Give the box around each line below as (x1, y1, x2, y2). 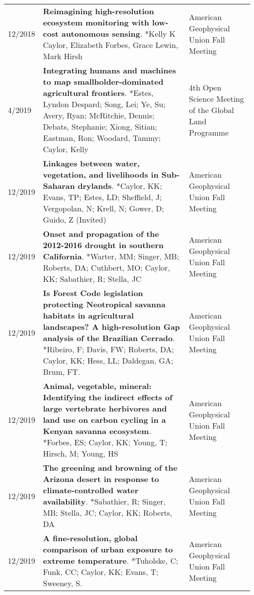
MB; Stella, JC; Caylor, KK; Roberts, (43, 507, 172, 518)
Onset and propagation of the (43, 228, 159, 239)
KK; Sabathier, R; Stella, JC (43, 273, 142, 284)
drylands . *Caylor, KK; (78, 180, 162, 191)
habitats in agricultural (43, 310, 134, 321)
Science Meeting (189, 92, 244, 104)
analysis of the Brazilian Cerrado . (43, 332, 175, 343)
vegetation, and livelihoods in (43, 169, 159, 180)
